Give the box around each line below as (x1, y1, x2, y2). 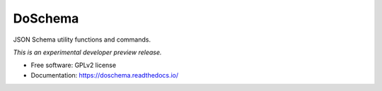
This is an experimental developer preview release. (13, 48, 162, 56)
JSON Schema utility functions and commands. (13, 35, 151, 44)
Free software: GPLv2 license (30, 61, 117, 70)
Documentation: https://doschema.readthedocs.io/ (30, 71, 179, 79)
